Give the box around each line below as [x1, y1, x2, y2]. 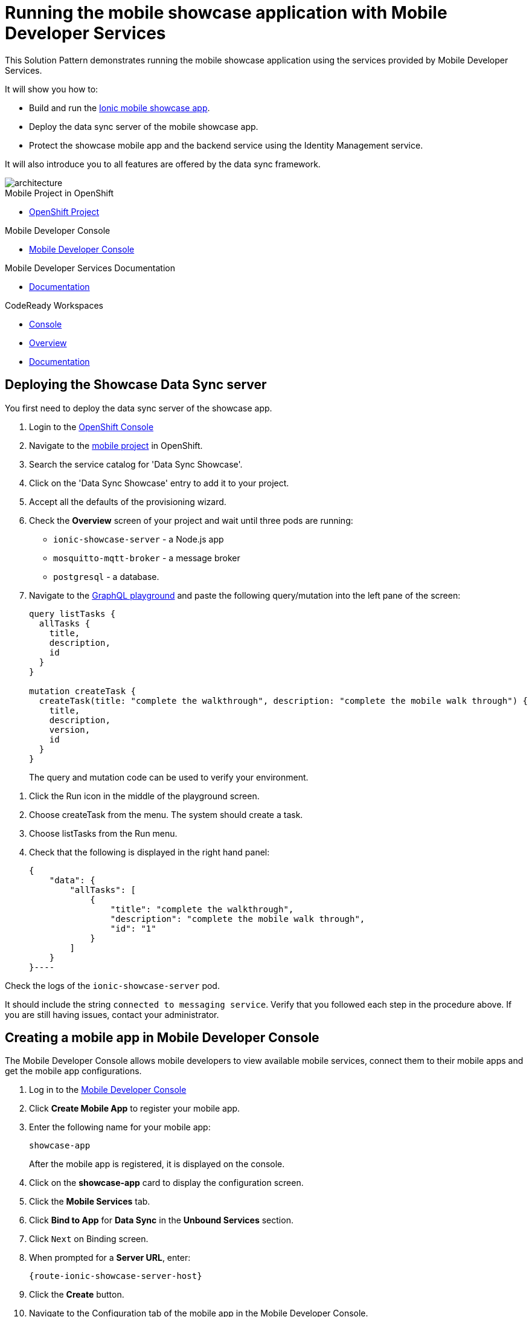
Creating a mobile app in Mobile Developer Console [5, 1030, 319, 1046]
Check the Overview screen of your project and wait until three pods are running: [29, 515, 353, 526]
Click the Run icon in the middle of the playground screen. [29, 790, 260, 801]
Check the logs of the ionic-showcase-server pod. [5, 980, 220, 991]
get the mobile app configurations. [5, 1066, 142, 1077]
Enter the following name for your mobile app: [29, 1122, 211, 1133]
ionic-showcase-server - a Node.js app [53, 533, 224, 544]
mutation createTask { [29, 686, 136, 696]
